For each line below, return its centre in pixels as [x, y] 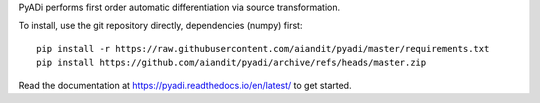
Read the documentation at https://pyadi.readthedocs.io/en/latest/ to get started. [185, 85]
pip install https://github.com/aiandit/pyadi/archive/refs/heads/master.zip [231, 63]
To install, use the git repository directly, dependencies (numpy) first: [160, 26]
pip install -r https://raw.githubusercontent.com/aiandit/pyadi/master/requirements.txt [263, 48]
